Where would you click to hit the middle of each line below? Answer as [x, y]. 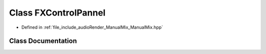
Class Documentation [43, 41]
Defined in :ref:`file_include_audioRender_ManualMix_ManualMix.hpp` [92, 27]
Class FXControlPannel [57, 13]
